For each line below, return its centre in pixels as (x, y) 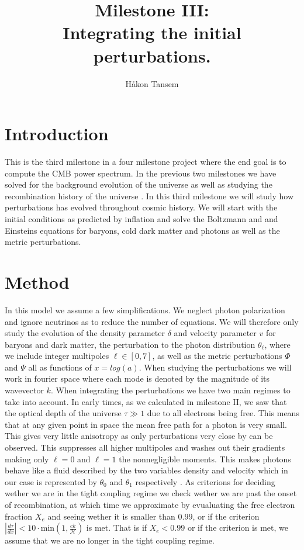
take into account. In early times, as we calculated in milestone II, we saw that (146, 401)
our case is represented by (51, 481)
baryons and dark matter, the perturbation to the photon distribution (130, 344)
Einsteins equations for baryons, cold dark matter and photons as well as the (142, 230)
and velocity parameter (215, 333)
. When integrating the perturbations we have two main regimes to (170, 390)
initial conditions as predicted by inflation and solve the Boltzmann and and (141, 219)
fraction (19, 516)
